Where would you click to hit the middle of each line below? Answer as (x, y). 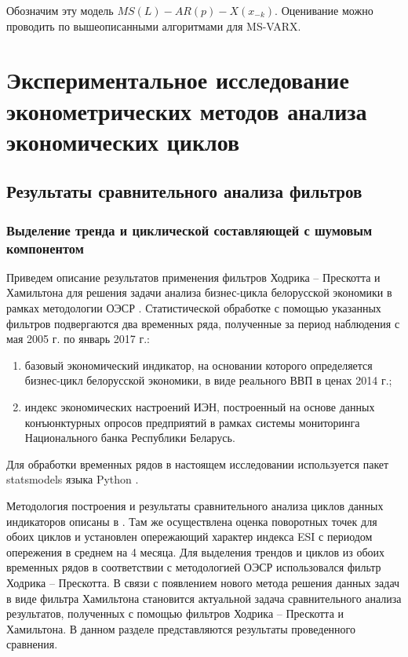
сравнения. (32, 644)
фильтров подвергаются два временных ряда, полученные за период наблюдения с (203, 323)
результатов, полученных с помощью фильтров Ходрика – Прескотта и (175, 613)
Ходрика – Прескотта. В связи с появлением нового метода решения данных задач (203, 582)
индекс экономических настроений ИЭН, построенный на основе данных (200, 407)
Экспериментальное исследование (178, 80)
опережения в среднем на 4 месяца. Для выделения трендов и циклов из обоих (196, 551)
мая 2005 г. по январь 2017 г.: (78, 339)
